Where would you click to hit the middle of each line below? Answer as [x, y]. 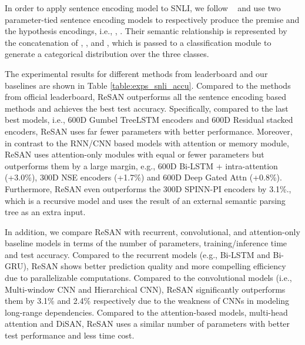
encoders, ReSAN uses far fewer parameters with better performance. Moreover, [149, 131]
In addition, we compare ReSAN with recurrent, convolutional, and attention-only [152, 231]
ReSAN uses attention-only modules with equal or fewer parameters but [135, 154]
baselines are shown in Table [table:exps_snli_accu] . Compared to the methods [148, 85]
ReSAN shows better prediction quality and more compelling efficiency [159, 266]
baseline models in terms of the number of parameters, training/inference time [146, 243]
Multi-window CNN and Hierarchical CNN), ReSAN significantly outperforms [145, 289]
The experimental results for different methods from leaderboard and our [136, 73]
